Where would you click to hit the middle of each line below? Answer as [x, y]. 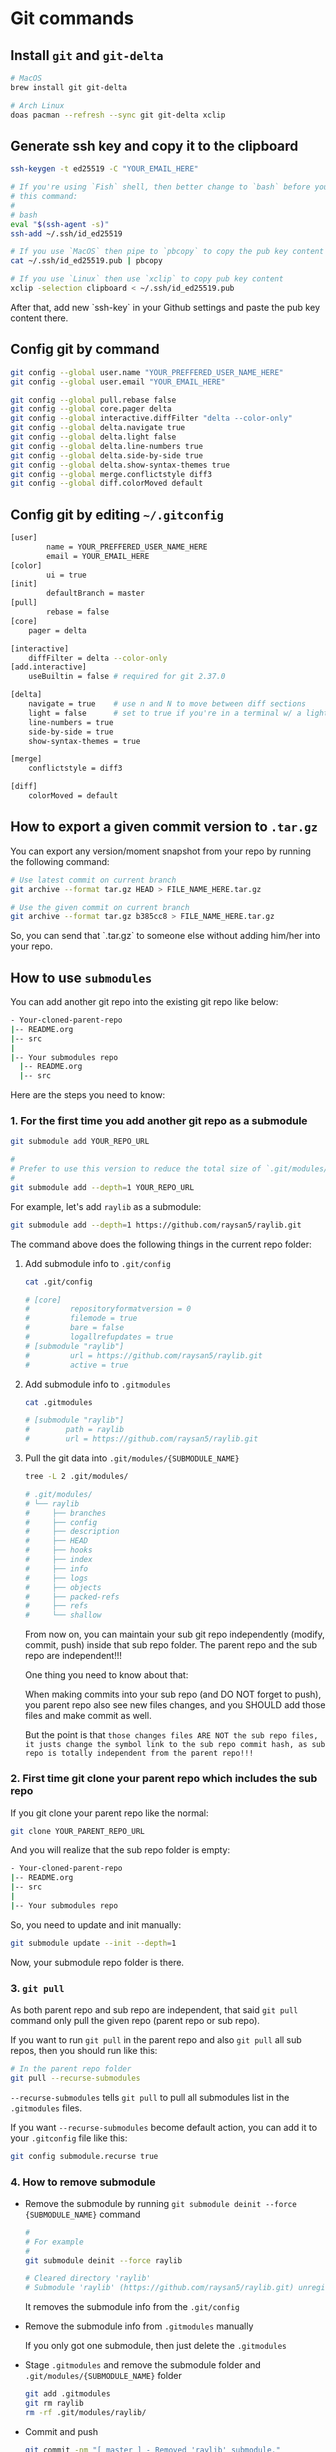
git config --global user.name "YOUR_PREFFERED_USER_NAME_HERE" [147, 372]
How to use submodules [81, 977]
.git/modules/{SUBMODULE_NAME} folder [103, 2376]
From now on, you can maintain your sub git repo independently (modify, [174, 1634]
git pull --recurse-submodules [75, 2078]
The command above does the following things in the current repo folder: [161, 1244]
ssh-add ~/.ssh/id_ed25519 [66, 233]
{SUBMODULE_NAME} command [82, 2214]
